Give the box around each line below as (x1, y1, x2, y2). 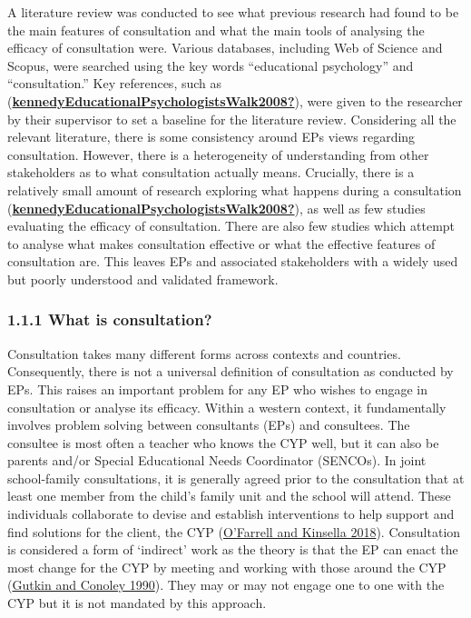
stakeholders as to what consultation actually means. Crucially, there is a (7, 163, 415, 182)
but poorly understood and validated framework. (7, 269, 279, 288)
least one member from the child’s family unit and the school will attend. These (7, 486, 451, 505)
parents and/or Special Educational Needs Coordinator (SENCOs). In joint (7, 451, 427, 470)
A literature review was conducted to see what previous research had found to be (7, 3, 459, 21)
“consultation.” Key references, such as (7, 74, 222, 93)
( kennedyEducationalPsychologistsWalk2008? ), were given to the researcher (7, 91, 463, 110)
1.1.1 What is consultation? (7, 308, 212, 331)
